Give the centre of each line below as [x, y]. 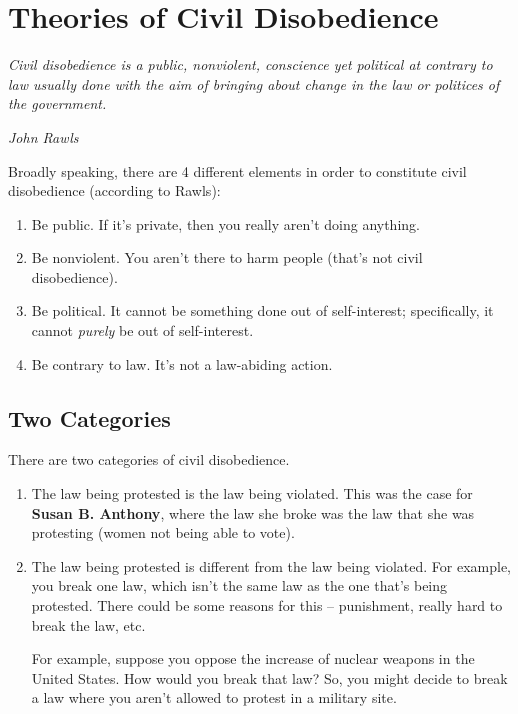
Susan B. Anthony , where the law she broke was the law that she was [253, 512]
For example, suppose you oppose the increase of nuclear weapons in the [253, 658]
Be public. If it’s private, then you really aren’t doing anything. [225, 223]
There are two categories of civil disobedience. [149, 459]
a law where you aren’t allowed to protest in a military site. [214, 697]
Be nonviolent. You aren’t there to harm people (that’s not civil [227, 257]
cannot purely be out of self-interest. [142, 330]
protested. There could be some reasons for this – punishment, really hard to [267, 605]
